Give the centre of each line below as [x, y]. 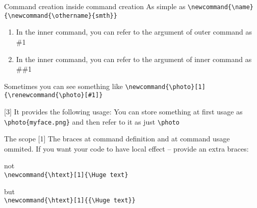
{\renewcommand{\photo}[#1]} [54, 95]
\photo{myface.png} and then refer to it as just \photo [92, 121]
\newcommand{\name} [221, 7]
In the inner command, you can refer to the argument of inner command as [134, 59]
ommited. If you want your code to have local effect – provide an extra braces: [126, 148]
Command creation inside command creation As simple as [95, 6]
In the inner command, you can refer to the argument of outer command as [134, 32]
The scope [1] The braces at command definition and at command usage [117, 139]
